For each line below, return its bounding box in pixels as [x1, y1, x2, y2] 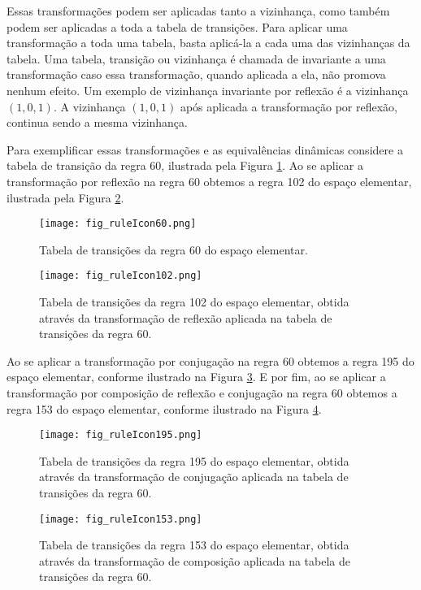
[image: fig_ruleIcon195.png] [39, 429, 202, 441]
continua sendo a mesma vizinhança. [7, 114, 188, 131]
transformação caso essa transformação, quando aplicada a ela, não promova [7, 66, 386, 83]
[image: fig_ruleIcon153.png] [39, 513, 202, 525]
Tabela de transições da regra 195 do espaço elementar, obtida [39, 452, 349, 469]
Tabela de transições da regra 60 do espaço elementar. [39, 241, 308, 258]
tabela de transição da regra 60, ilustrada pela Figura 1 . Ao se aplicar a [7, 157, 363, 174]
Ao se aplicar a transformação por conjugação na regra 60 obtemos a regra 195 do [7, 352, 414, 369]
